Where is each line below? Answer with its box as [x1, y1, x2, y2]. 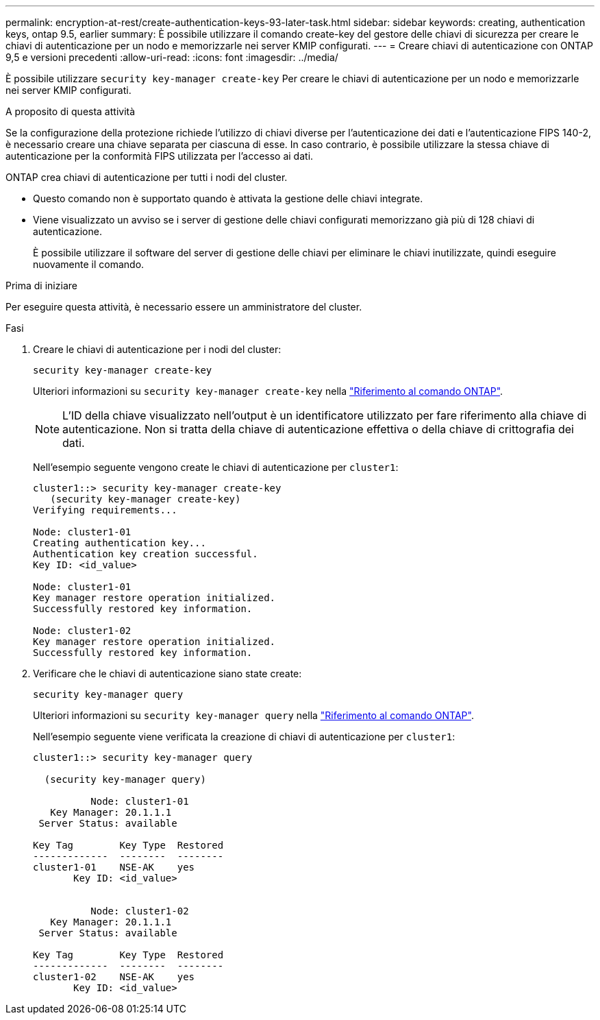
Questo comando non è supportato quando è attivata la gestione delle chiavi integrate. [33, 193, 423, 204]
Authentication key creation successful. [33, 548, 258, 559]
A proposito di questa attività [5, 106, 136, 117]
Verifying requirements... [33, 505, 177, 515]
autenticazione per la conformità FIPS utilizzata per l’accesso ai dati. [5, 150, 314, 162]
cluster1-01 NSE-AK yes [33, 862, 195, 873]
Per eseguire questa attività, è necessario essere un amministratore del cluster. [5, 301, 362, 313]
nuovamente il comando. [33, 258, 145, 270]
